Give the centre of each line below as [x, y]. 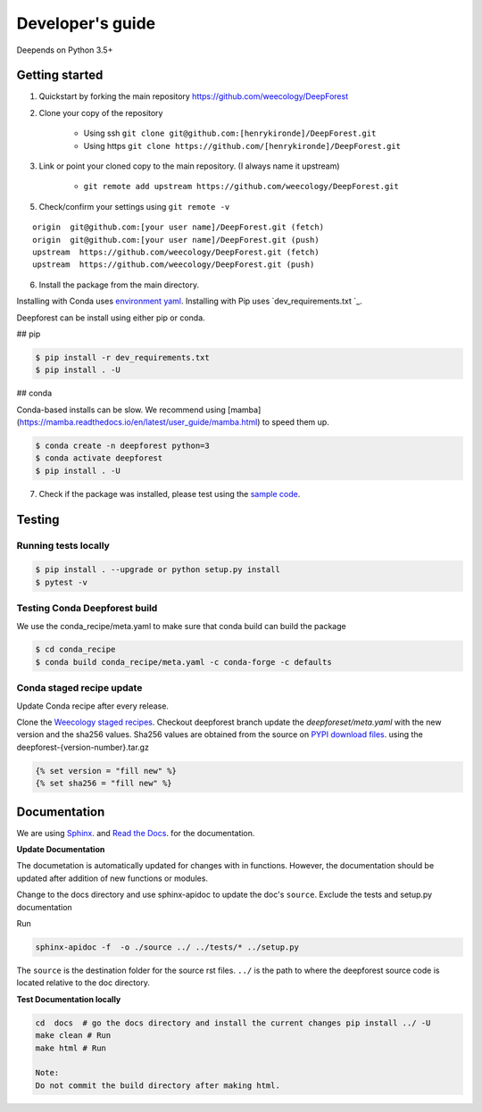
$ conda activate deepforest [99, 458]
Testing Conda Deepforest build [87, 609]
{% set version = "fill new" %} [106, 771]
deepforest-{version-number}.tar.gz [83, 747]
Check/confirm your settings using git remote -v [134, 206]
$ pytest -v [62, 582]
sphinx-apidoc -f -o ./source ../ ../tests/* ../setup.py [167, 947]
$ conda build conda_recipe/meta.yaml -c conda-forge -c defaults [183, 662]
